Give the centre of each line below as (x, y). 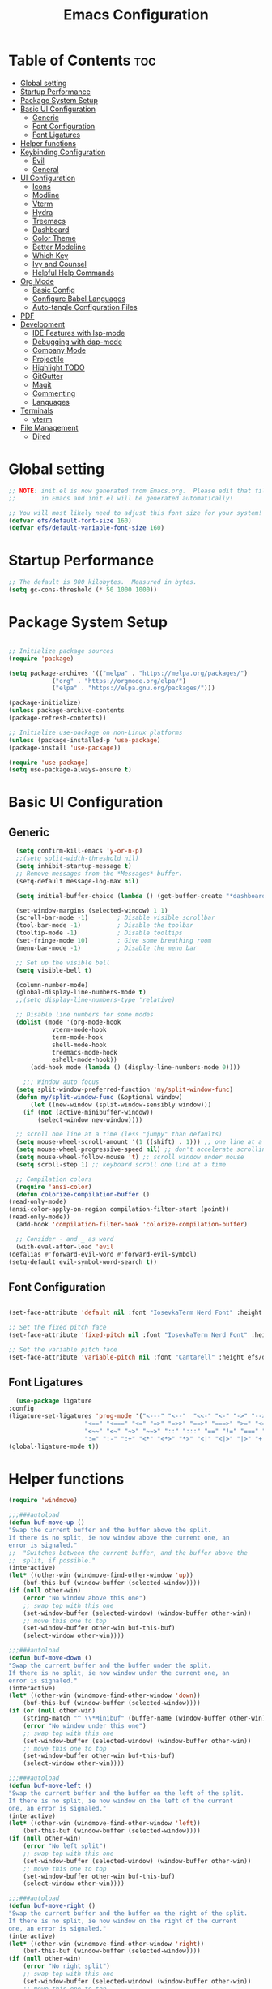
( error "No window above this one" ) (85, 1598)
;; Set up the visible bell (63, 963)
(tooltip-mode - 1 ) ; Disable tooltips (99, 933)
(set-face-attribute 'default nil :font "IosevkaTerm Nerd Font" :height (136, 1313)
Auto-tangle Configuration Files (85, 307)
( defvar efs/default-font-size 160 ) (70, 521)
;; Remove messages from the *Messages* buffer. (99, 874)
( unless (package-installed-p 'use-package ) (85, 740)
